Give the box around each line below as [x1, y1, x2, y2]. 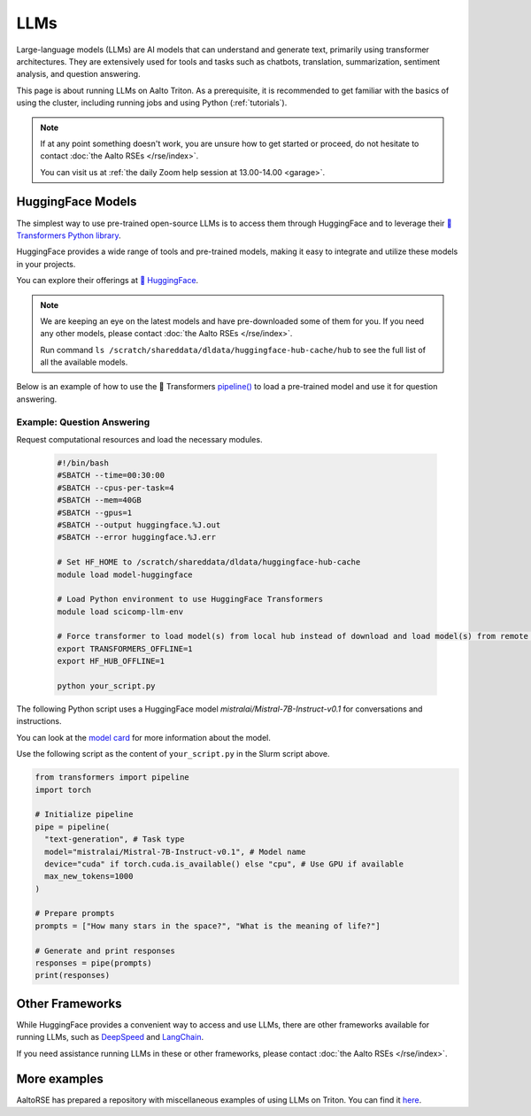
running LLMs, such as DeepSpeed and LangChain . [16, 1032, 204, 1043]
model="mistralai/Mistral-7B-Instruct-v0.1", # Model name [44, 846, 306, 857]
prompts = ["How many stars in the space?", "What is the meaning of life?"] [35, 920, 381, 931]
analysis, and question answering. [16, 69, 141, 80]
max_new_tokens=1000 [44, 872, 134, 881]
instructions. [16, 716, 62, 727]
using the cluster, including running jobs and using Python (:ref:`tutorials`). [16, 97, 288, 108]
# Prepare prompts [35, 908, 115, 919]
